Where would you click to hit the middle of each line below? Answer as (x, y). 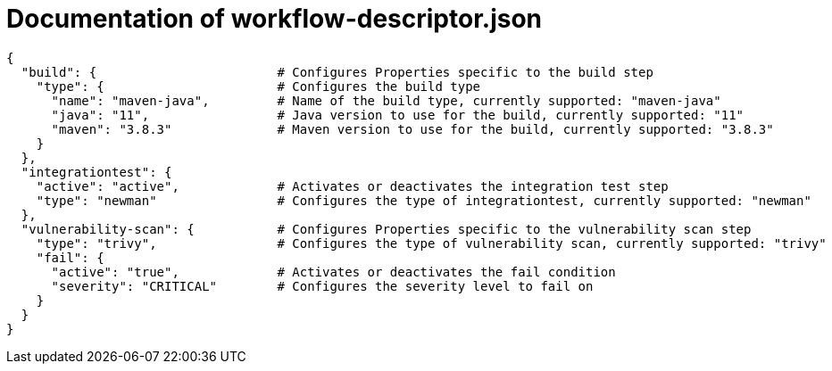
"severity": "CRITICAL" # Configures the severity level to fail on (322, 286)
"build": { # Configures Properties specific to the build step (337, 72)
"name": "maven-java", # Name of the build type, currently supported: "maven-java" (386, 100)
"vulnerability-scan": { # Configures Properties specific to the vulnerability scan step (386, 229)
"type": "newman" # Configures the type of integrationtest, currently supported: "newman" (424, 200)
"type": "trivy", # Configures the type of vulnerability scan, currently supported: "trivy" (431, 243)
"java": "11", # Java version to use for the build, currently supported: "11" (398, 115)
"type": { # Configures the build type (258, 86)
